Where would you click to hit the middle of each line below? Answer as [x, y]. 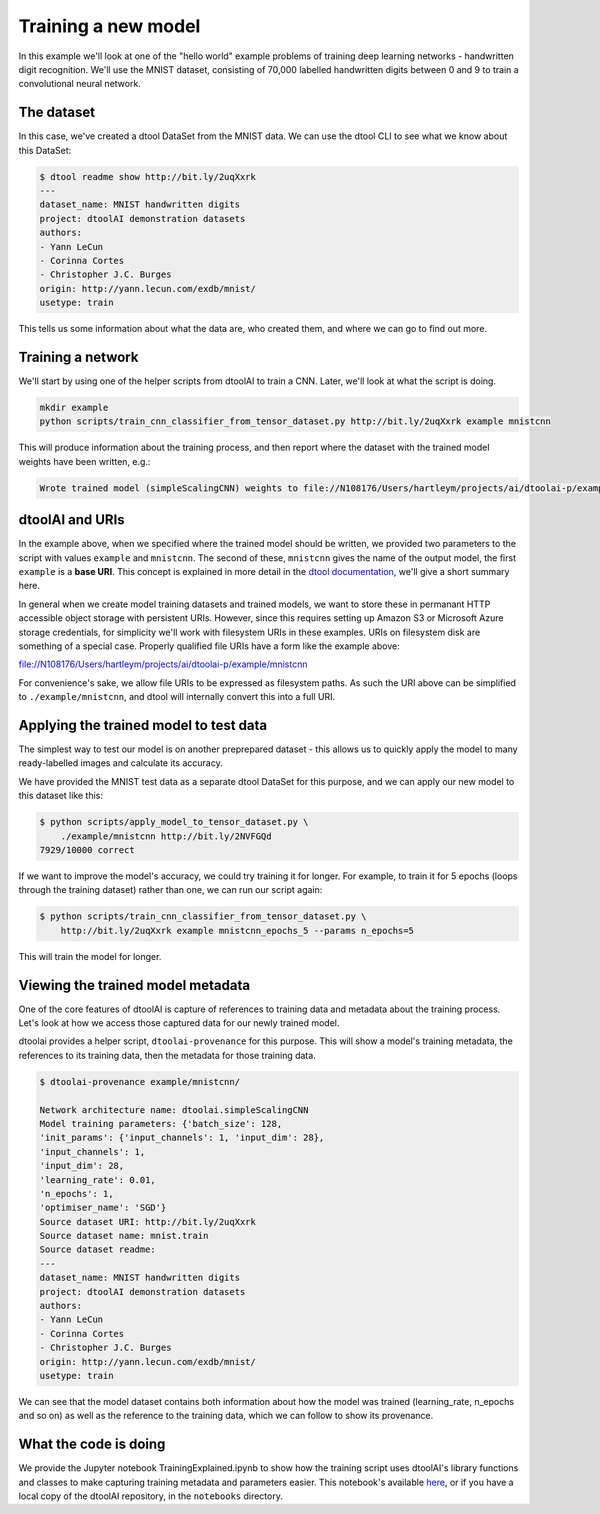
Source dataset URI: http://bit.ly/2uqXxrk [148, 1221]
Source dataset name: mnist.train [124, 1236]
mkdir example [74, 407]
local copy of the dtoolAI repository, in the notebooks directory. [151, 1496]
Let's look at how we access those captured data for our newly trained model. [179, 1023]
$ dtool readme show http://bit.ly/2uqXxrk [148, 176]
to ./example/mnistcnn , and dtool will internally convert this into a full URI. [176, 697]
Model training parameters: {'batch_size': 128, [161, 1123]
